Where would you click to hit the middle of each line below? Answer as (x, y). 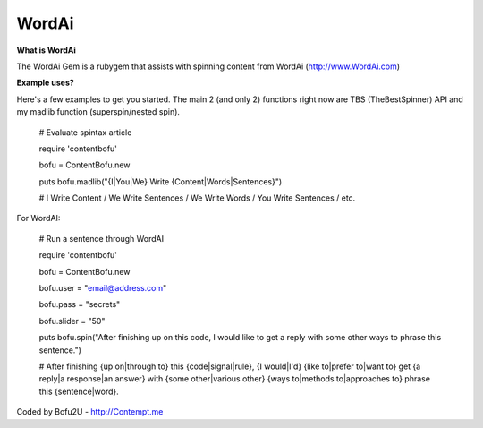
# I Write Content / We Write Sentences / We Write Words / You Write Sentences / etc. (197, 198)
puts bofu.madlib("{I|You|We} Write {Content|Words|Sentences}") (161, 181)
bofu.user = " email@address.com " (103, 288)
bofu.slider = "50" (72, 321)
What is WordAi (46, 50)
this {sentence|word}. (79, 391)
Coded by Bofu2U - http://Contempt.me (90, 412)
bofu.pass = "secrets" (80, 304)
